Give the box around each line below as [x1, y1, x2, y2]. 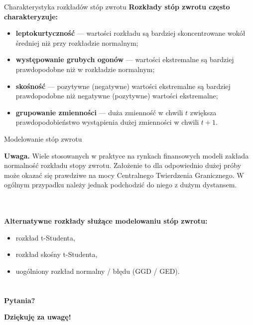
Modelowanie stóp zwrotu [4, 133, 82, 144]
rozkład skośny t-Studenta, [15, 249, 98, 259]
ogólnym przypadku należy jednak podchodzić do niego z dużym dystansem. [4, 179, 237, 190]
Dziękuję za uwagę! [4, 312, 71, 322]
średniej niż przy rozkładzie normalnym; [15, 37, 138, 48]
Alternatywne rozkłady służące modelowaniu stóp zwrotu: [4, 216, 208, 226]
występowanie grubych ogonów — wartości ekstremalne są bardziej [15, 54, 234, 65]
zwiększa [190, 107, 217, 117]
